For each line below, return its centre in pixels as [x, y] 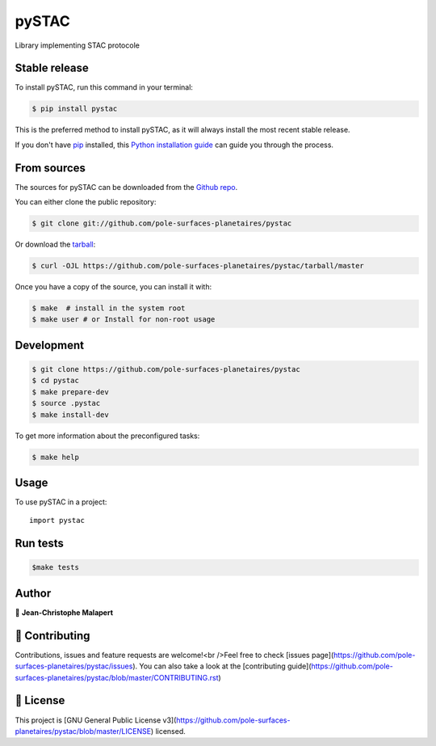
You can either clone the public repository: [86, 202]
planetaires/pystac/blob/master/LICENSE [83, 731]
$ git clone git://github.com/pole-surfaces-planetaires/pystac [162, 223]
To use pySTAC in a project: [61, 502]
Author [33, 593]
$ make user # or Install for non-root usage [124, 320]
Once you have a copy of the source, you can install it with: [113, 287]
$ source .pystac [66, 403]
